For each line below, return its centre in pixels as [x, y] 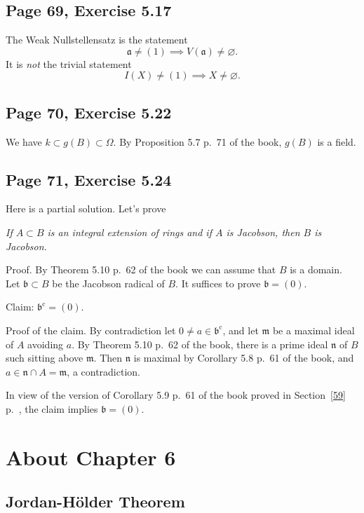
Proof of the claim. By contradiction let [91, 330]
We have [24, 141]
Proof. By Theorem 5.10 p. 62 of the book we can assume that [141, 269]
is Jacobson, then [263, 232]
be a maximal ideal [314, 330]
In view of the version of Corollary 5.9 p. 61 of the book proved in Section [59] [176, 395]
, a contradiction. [103, 371]
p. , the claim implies [52, 408]
